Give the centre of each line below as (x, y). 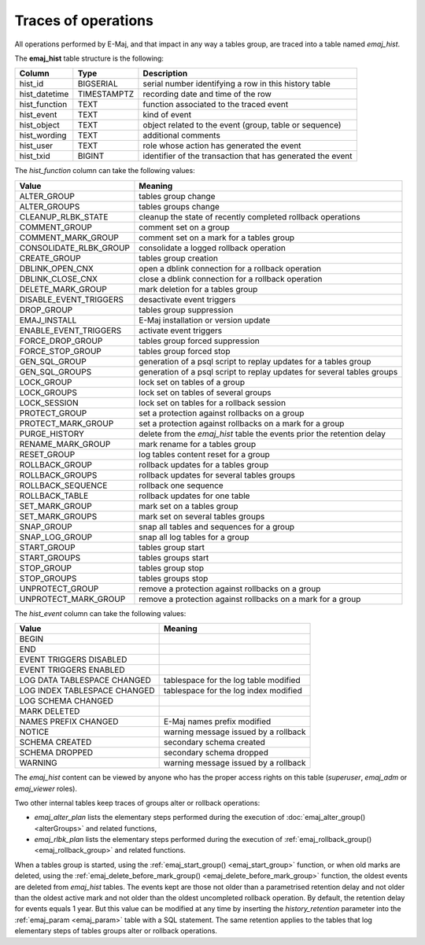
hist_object (40, 125)
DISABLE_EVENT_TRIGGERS (71, 299)
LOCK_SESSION (49, 403)
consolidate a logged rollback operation (213, 248)
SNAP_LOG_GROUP (56, 537)
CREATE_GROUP (50, 258)
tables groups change (179, 206)
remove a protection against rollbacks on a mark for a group (250, 599)
